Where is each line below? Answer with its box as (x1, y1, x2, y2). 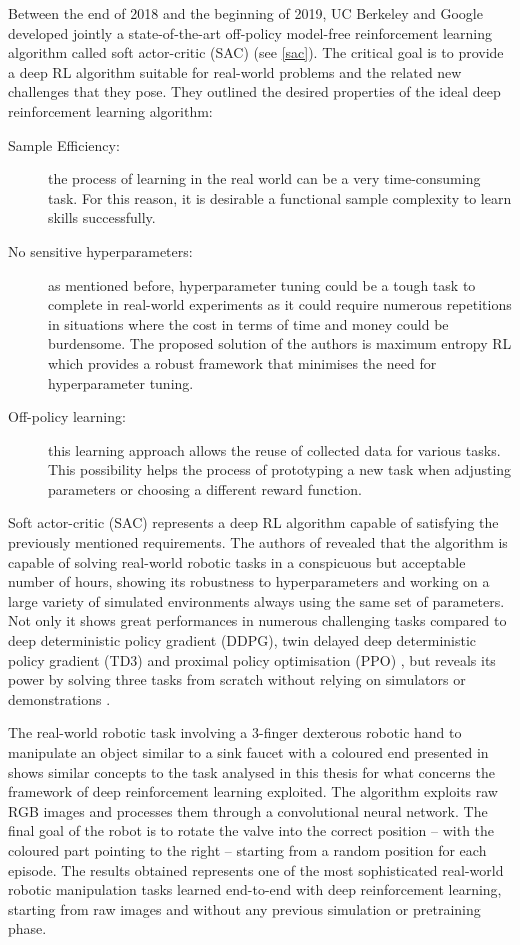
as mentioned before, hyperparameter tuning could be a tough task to (48, 274, 476, 295)
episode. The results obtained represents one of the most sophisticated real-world (8, 859, 504, 880)
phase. (8, 918, 47, 939)
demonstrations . (8, 688, 111, 709)
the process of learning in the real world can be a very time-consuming (48, 168, 481, 189)
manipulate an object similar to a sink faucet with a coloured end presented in (8, 742, 489, 762)
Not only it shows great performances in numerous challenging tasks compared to (8, 610, 507, 631)
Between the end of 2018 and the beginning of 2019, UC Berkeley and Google (8, 3, 483, 23)
